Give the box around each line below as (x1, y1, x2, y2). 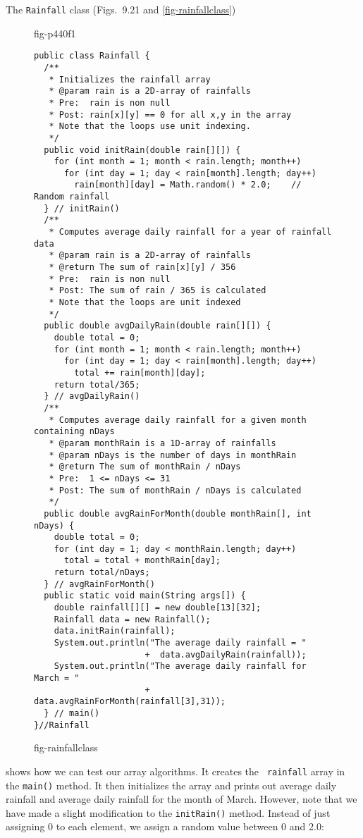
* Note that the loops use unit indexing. (49, 121, 251, 132)
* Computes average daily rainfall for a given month (49, 414, 307, 425)
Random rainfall (34, 192, 110, 202)
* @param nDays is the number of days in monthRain (49, 450, 297, 460)
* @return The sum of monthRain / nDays (49, 462, 241, 472)
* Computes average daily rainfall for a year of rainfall (49, 227, 332, 238)
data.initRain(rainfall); (54, 626, 176, 636)
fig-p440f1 (34, 25, 76, 40)
